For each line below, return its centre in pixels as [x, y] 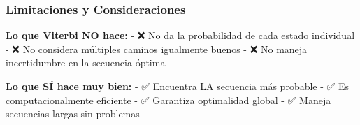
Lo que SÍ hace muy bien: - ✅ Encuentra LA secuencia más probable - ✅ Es [178, 86]
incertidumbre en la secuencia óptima [86, 62]
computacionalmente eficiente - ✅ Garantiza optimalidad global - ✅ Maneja [168, 100]
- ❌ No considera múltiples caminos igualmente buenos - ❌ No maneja [157, 49]
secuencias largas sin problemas [73, 113]
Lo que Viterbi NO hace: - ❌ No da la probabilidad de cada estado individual [180, 35]
